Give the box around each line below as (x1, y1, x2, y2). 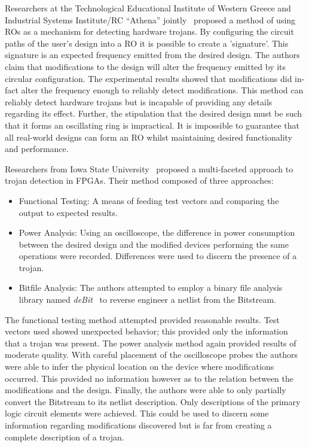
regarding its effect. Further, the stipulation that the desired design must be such (5, 107, 302, 120)
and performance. (5, 142, 69, 155)
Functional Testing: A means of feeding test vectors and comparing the (19, 194, 279, 206)
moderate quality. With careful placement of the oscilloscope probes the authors (5, 348, 298, 361)
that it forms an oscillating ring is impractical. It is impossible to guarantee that (5, 118, 299, 131)
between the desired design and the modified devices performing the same (19, 238, 289, 250)
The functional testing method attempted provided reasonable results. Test (5, 313, 280, 326)
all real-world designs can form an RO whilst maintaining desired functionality (5, 130, 292, 143)
